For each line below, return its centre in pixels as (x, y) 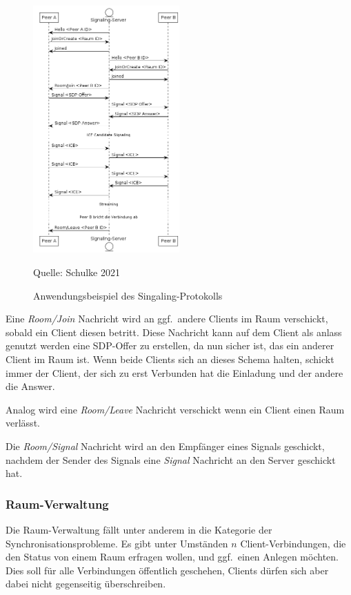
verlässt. (23, 423)
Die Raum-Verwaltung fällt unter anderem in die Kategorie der (139, 529)
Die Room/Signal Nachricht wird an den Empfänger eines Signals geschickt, (165, 446)
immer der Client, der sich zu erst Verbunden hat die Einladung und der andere (174, 372)
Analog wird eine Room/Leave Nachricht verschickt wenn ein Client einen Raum (175, 409)
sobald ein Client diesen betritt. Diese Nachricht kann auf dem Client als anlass (174, 332)
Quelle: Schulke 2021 (77, 272)
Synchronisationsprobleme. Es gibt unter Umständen (117, 543)
